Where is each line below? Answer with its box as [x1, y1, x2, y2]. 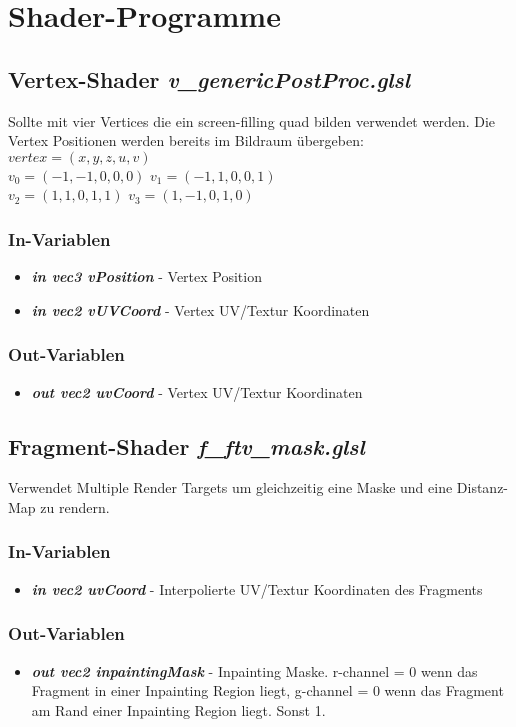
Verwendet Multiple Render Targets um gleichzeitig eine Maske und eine [8, 477, 453, 498]
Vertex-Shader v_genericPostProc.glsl [8, 63, 411, 94]
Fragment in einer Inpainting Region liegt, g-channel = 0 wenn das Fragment [31, 680, 504, 701]
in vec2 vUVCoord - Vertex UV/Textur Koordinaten [31, 299, 370, 320]
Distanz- [456, 477, 509, 498]
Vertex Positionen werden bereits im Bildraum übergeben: [8, 130, 364, 151]
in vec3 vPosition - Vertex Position [31, 266, 262, 287]
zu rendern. [40, 496, 110, 517]
